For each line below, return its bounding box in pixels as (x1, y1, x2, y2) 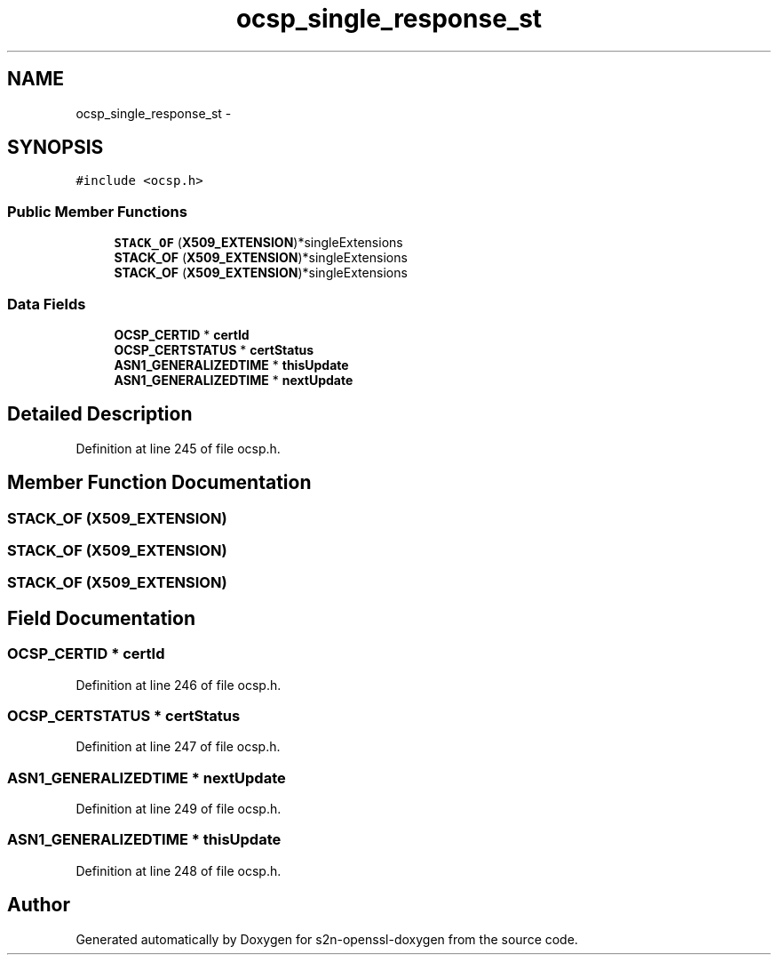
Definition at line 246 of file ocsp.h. (75, 677, 282, 693)
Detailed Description (7, 403, 193, 426)
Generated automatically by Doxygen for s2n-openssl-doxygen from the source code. (75, 931, 578, 947)
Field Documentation (7, 606, 195, 629)
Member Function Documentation (7, 471, 312, 494)
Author (7, 894, 70, 917)
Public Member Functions (7, 202, 187, 220)
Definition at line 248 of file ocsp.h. (75, 862, 282, 878)
